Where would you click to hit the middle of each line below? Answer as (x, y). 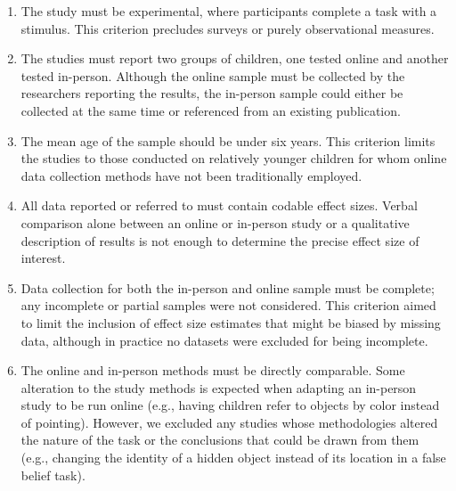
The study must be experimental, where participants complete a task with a (229, 11)
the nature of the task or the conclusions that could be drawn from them (220, 440)
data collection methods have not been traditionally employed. (191, 175)
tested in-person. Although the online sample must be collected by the (213, 75)
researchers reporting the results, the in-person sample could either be (212, 93)
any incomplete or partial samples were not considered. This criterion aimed (228, 305)
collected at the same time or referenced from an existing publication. (211, 110)
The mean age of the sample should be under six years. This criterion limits (228, 140)
